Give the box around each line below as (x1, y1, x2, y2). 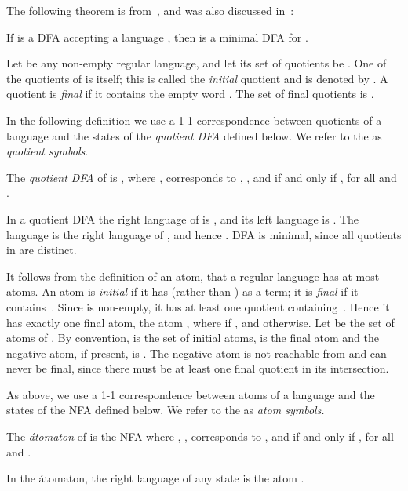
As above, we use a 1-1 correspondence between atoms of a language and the (6, 386, 375, 402)
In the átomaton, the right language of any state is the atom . (6, 470, 304, 486)
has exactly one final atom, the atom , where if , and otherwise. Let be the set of (6, 314, 395, 330)
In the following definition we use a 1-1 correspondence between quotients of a (6, 111, 382, 128)
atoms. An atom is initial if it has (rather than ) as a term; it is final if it (6, 283, 359, 300)
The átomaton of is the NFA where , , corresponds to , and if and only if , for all (6, 428, 394, 445)
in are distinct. (6, 242, 77, 258)
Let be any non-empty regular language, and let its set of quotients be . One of (6, 55, 387, 71)
